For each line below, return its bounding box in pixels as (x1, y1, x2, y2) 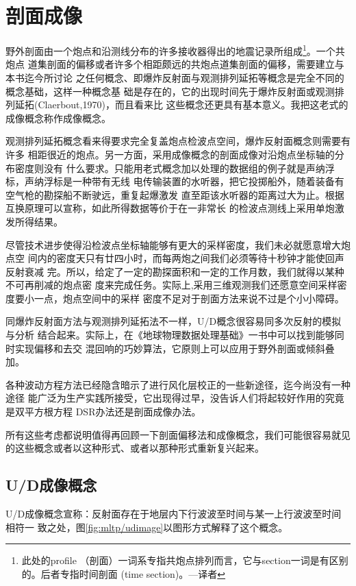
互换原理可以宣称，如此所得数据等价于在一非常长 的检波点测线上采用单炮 (5, 201, 335, 215)
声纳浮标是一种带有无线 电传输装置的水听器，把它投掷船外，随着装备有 (24, 174, 344, 188)
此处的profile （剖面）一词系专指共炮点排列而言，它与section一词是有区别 (21, 553, 348, 567)
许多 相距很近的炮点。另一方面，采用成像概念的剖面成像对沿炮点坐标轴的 (5, 147, 335, 161)
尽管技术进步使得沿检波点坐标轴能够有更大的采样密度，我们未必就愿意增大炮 (5, 237, 351, 252)
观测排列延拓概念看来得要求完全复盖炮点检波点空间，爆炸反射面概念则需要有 (5, 134, 351, 148)
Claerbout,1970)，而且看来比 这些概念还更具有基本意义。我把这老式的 (38, 97, 348, 112)
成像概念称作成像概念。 (5, 110, 111, 125)
